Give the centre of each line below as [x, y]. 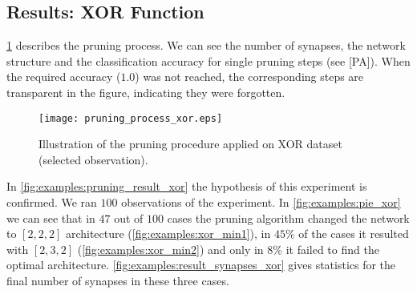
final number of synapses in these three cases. [118, 280]
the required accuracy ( [64, 77]
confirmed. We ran [52, 202]
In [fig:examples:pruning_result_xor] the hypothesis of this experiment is [187, 186]
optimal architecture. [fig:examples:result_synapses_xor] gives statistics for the [201, 265]
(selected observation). [93, 159]
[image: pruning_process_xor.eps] [131, 118]
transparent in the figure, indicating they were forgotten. [146, 92]
